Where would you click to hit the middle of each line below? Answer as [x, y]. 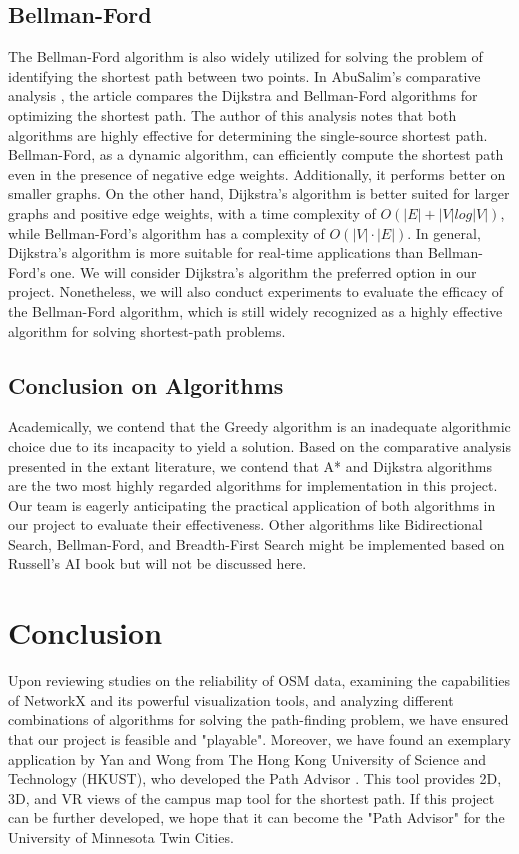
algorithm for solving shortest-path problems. [147, 330]
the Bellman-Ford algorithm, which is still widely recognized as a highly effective [255, 310]
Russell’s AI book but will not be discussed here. [157, 563]
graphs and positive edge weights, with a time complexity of [192, 212]
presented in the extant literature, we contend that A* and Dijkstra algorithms [250, 465]
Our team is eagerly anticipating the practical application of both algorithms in [252, 504]
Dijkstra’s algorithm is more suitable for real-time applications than [216, 252]
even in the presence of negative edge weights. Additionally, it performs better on [257, 173]
